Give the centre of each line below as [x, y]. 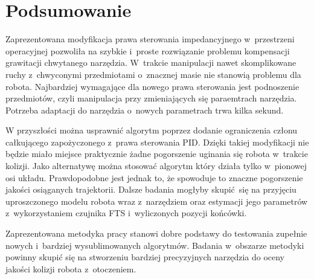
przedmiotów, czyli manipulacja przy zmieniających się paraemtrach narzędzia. [151, 98]
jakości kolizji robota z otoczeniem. [71, 268]
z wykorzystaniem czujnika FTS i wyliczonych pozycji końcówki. [126, 213]
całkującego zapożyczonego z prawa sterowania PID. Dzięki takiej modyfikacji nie [157, 142]
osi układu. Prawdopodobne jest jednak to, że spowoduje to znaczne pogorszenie [154, 177]
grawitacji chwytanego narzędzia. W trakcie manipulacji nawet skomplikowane [151, 63]
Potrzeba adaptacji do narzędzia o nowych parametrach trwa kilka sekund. [145, 110]
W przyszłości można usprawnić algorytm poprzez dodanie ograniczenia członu [152, 130]
